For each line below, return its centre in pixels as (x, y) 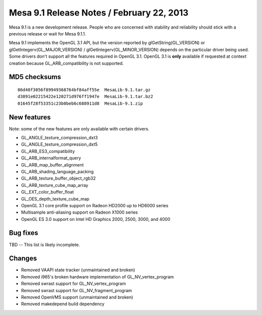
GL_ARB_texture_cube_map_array (55, 185)
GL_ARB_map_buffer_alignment (52, 165)
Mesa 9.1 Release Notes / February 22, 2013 (99, 13)
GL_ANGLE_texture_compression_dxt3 (59, 137)
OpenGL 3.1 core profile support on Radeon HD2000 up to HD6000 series (95, 205)
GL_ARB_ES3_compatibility (48, 151)
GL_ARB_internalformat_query (51, 158)
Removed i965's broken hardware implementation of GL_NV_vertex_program (98, 277)
